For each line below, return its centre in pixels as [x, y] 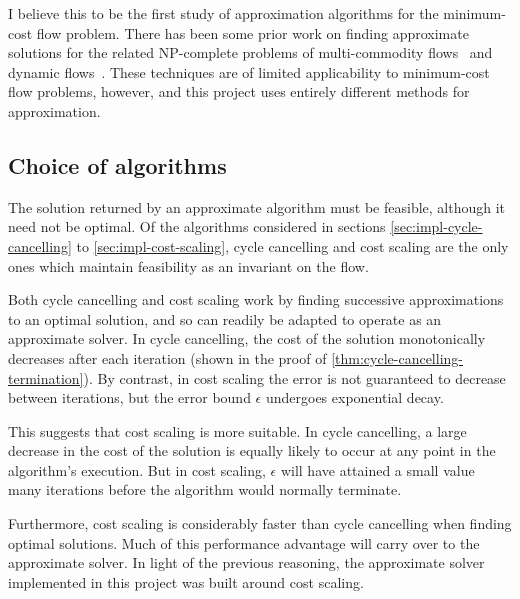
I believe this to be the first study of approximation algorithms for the [223, 13]
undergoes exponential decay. [354, 397]
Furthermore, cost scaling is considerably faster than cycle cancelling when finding [260, 523]
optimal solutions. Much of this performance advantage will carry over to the [244, 542]
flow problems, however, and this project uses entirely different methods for [239, 91]
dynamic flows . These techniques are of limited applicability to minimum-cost [249, 71]
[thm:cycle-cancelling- [397, 357]
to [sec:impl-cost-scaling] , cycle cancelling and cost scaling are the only [292, 245]
